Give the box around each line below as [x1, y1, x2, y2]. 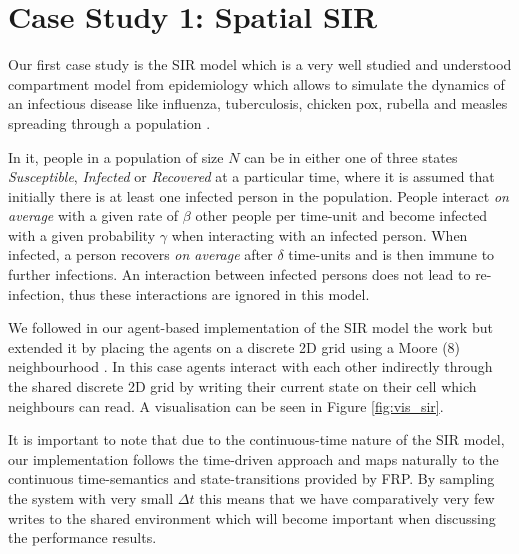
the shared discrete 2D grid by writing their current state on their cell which [8, 376, 477, 397]
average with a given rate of [8, 205, 179, 226]
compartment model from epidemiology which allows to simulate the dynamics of [8, 73, 505, 94]
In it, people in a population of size [8, 146, 224, 167]
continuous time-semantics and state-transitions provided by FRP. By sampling [8, 468, 495, 489]
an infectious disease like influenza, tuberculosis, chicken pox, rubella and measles [8, 93, 508, 114]
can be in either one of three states [244, 146, 458, 167]
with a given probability [8, 224, 156, 245]
